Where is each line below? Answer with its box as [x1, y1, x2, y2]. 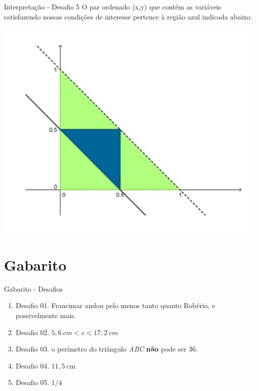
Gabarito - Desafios [4, 283, 63, 294]
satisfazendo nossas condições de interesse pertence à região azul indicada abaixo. [4, 11, 253, 21]
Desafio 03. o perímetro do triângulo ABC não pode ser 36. [15, 344, 198, 354]
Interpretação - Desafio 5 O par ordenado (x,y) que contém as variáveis [4, 1, 221, 11]
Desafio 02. [15, 327, 49, 337]
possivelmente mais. [15, 310, 76, 321]
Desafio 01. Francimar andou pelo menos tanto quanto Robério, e [15, 300, 215, 311]
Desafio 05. [15, 377, 49, 388]
